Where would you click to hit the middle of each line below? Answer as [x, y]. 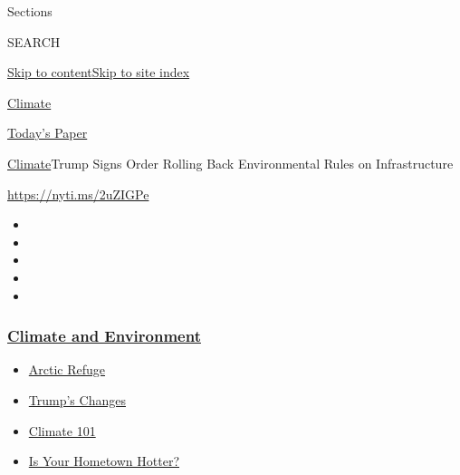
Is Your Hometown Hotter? [104, 461]
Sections [30, 11]
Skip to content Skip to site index [99, 72]
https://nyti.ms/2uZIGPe [78, 194]
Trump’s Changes [77, 399]
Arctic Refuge [67, 369]
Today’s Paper [48, 133]
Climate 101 [62, 430]
